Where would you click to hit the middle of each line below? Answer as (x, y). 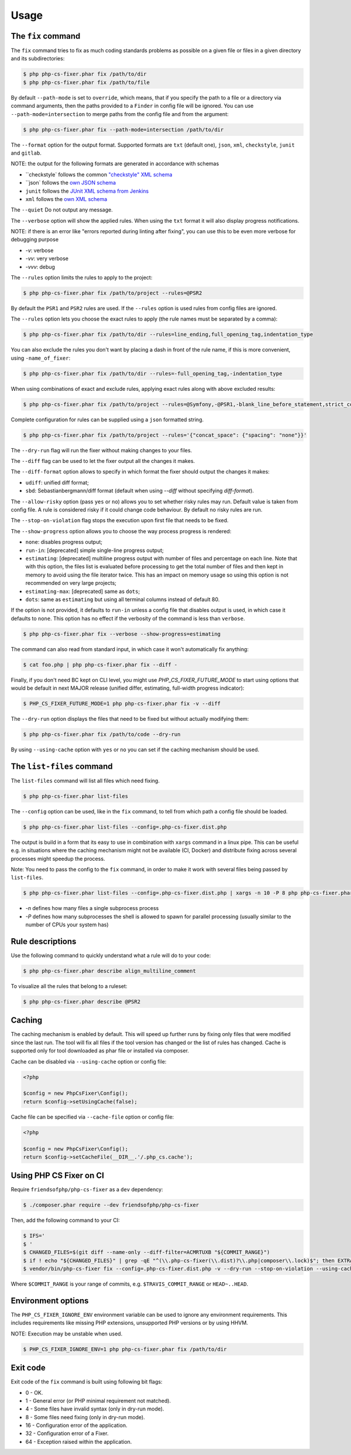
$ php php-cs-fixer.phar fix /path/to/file (87, 82)
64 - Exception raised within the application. (79, 1442)
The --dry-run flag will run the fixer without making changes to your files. (101, 450)
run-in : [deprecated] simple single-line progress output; (94, 550)
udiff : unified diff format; (57, 482)
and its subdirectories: (38, 59)
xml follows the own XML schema (66, 199)
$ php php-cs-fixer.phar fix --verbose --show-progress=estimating (122, 634)
